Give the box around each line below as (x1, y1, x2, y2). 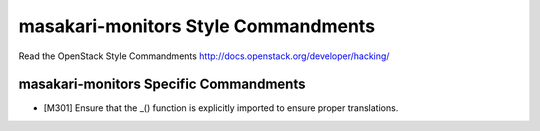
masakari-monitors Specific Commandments (18, 76, 306, 93)
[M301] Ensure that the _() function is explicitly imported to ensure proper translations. (43, 102, 399, 114)
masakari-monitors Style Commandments (18, 15, 375, 37)
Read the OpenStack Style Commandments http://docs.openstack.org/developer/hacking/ (18, 50, 390, 62)
